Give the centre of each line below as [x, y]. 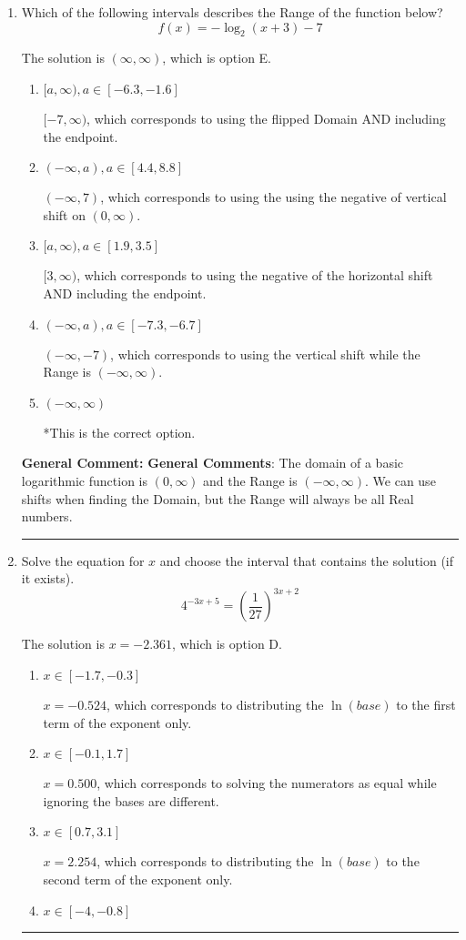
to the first [426, 704]
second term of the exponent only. [138, 879]
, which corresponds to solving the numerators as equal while [267, 783]
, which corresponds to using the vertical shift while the [265, 354]
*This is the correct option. [119, 432]
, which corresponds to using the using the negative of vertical [274, 197]
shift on [64, 214]
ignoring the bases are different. [131, 800]
